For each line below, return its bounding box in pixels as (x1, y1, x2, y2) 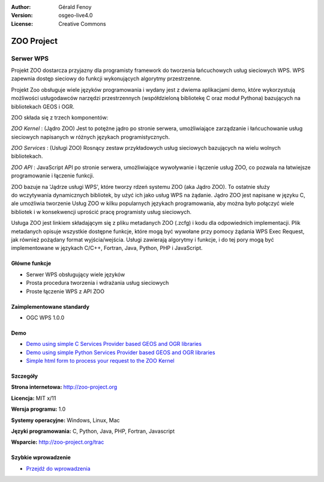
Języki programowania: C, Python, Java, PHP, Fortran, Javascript (11, 427, 175, 435)
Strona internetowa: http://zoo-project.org (11, 384, 118, 391)
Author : (11, 4, 31, 10)
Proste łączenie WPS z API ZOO (26, 288, 105, 295)
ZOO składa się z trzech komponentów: (11, 114, 109, 121)
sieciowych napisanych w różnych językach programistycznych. (11, 133, 170, 140)
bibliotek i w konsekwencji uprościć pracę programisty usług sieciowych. (11, 208, 192, 215)
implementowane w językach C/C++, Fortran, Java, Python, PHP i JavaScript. (11, 245, 203, 252)
